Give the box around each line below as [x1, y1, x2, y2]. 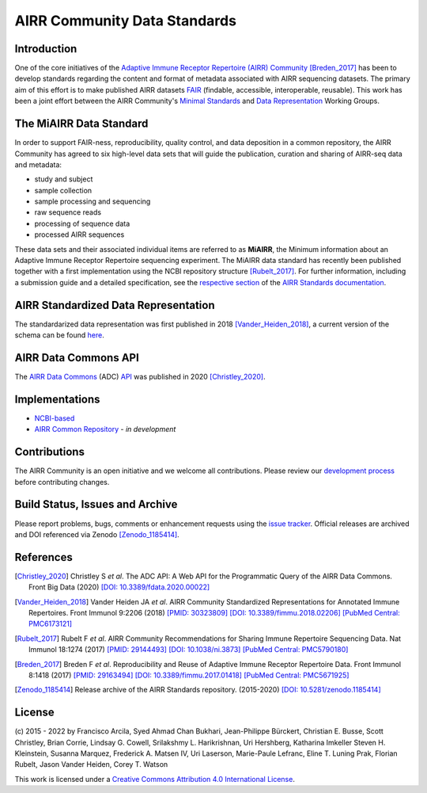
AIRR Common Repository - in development [34, 425, 176, 434]
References [14, 551, 73, 564]
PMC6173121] [28, 619, 73, 629]
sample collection [34, 185, 93, 195]
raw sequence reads [34, 208, 102, 217]
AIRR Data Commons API [14, 351, 140, 364]
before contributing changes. [14, 477, 110, 486]
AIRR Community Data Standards [14, 12, 237, 29]
